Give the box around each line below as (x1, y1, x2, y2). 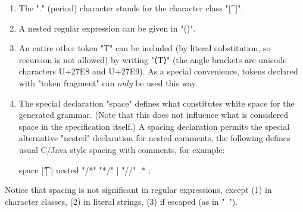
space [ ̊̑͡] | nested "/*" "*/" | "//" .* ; (18, 163, 151, 176)
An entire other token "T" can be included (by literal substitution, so (18, 42, 271, 54)
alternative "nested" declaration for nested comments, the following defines (18, 132, 290, 144)
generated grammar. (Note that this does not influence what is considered (18, 108, 289, 121)
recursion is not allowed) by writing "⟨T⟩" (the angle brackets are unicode (18, 53, 287, 66)
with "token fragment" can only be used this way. (18, 76, 198, 89)
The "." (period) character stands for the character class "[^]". (18, 2, 243, 14)
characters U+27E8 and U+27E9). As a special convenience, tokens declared (18, 65, 298, 77)
